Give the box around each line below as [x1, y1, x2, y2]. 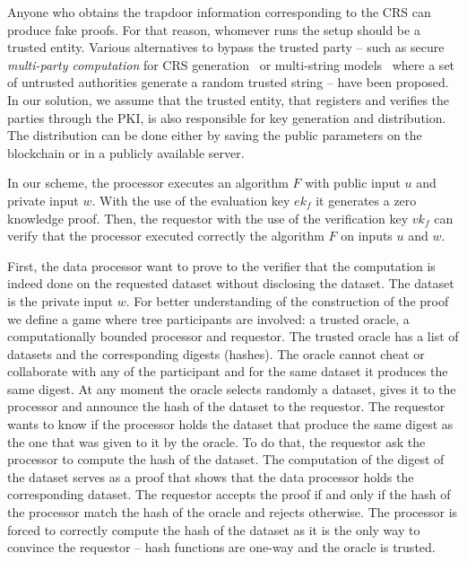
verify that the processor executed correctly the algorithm [7, 226, 324, 245]
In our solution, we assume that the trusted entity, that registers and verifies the [7, 90, 450, 109]
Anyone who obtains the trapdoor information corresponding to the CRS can [7, 3, 431, 21]
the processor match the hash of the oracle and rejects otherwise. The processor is [7, 503, 458, 522]
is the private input [7, 291, 113, 310]
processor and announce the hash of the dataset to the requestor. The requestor [7, 397, 445, 416]
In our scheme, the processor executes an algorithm [7, 173, 289, 192]
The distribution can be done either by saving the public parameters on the [7, 126, 422, 145]
